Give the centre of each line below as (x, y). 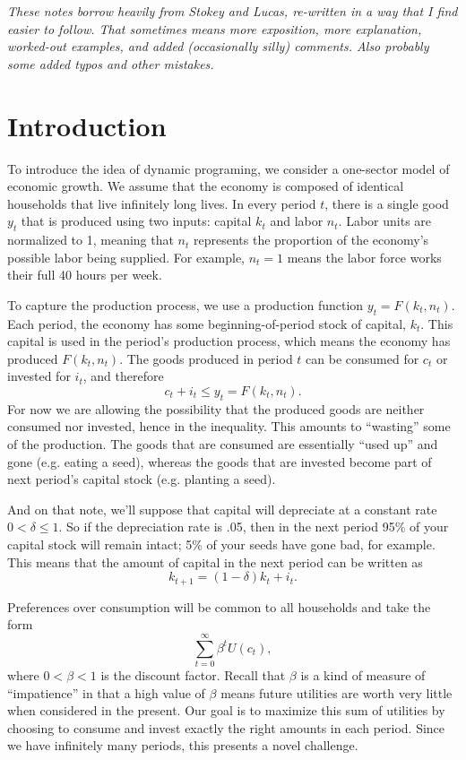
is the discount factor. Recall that (193, 674)
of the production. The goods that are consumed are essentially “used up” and (223, 444)
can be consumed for (362, 358)
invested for (39, 376)
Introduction (87, 125)
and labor (297, 221)
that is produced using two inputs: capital (136, 221)
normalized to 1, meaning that (91, 240)
